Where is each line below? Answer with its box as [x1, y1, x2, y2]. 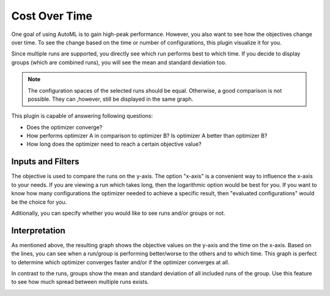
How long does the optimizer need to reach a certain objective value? [26, 140, 202, 148]
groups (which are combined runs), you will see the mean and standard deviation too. [11, 59, 227, 66]
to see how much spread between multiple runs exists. [11, 278, 149, 286]
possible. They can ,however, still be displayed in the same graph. [28, 95, 194, 103]
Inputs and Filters [11, 156, 79, 167]
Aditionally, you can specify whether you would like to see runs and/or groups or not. [11, 209, 226, 217]
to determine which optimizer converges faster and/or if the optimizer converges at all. [11, 258, 230, 265]
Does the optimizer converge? [26, 123, 103, 131]
